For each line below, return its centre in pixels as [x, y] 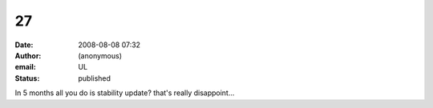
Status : [27, 78]
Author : [28, 55]
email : [25, 67]
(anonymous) [100, 55]
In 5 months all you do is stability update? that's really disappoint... [125, 93]
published [95, 78]
